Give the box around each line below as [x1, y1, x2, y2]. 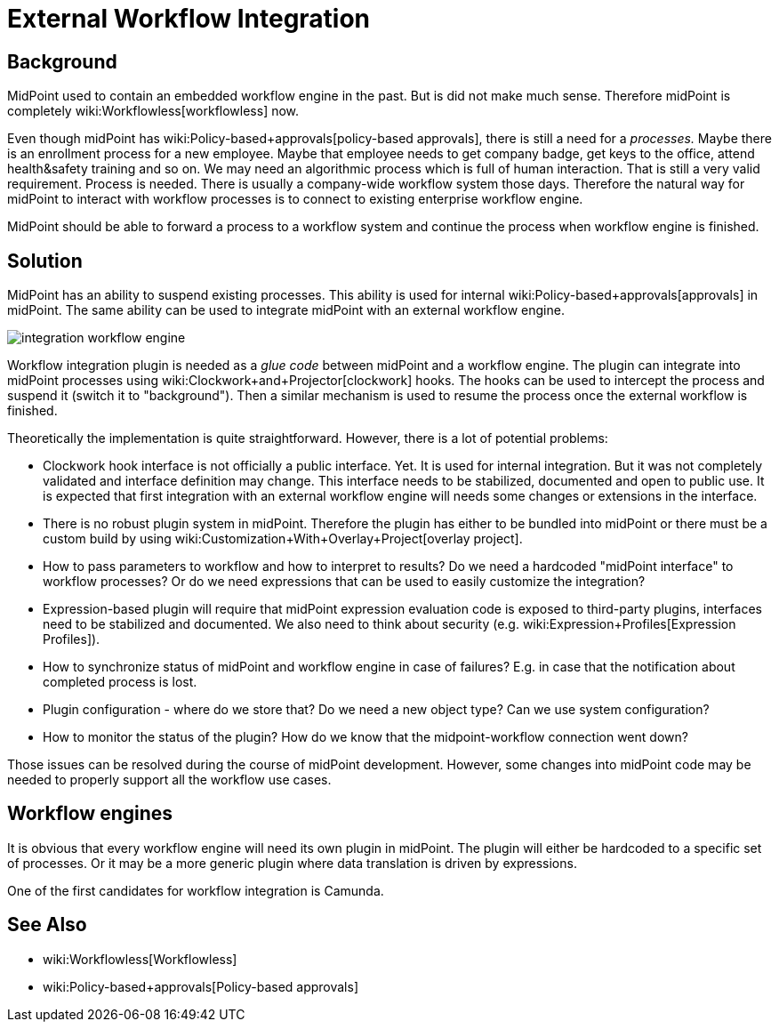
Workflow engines [7, 802, 173, 825]
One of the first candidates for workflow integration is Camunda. [7, 882, 384, 898]
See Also [7, 913, 87, 937]
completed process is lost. [43, 674, 197, 690]
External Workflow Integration [7, 4, 371, 34]
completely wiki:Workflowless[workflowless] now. [7, 103, 300, 119]
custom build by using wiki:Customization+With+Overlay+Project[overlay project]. [43, 531, 523, 547]
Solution [7, 249, 83, 272]
